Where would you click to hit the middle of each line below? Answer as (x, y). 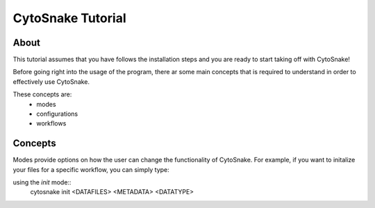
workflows (51, 123)
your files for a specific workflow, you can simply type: (91, 169)
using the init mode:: (42, 182)
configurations (57, 114)
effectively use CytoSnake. (51, 81)
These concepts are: (42, 94)
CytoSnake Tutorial (69, 18)
